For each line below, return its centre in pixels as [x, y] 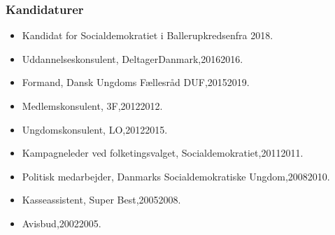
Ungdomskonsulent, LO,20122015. [95, 129]
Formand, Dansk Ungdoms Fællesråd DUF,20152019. [136, 82]
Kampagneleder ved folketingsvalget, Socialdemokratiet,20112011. [163, 153]
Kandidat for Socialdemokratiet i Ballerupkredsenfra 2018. [148, 35]
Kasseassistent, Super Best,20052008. [101, 200]
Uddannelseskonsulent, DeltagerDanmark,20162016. [133, 58]
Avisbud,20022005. [62, 223]
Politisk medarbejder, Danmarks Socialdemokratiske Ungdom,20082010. [176, 176]
